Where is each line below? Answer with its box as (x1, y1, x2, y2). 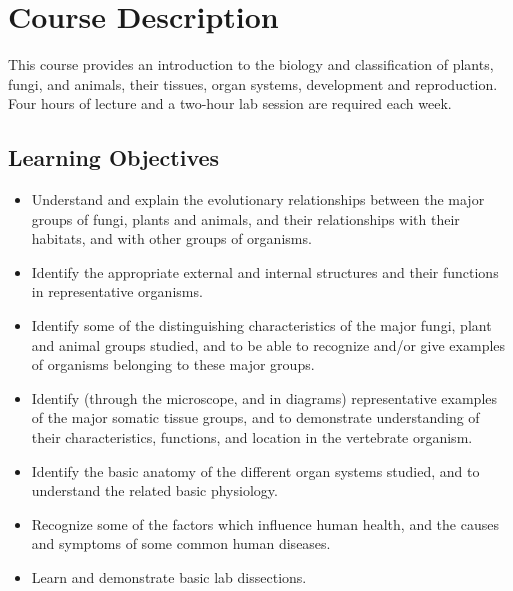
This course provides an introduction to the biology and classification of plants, (8, 54, 494, 75)
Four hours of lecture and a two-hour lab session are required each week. (8, 93, 452, 114)
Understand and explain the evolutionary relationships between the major (31, 189, 485, 210)
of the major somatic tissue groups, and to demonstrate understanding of (31, 407, 480, 428)
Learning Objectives (8, 142, 220, 173)
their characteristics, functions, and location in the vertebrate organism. (31, 427, 473, 448)
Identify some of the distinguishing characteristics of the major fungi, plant (31, 315, 492, 336)
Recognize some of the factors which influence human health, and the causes (31, 513, 499, 534)
